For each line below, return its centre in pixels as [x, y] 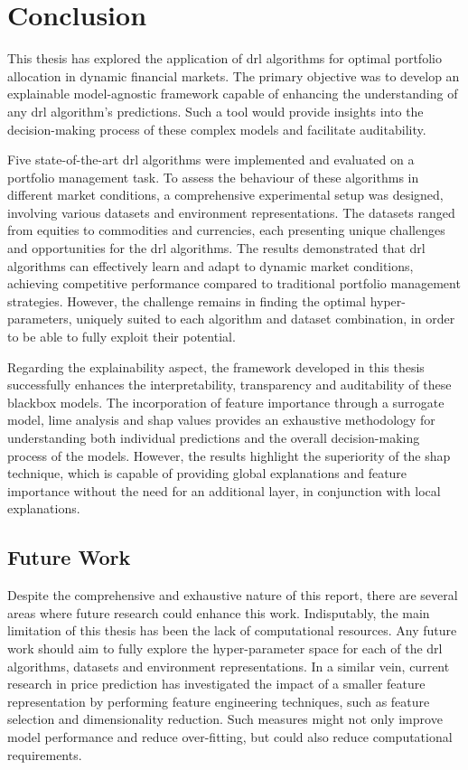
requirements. [45, 754]
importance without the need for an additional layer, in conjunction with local [224, 490]
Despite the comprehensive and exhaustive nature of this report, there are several [233, 595]
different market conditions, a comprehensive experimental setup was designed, [225, 195]
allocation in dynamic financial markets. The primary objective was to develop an [234, 75]
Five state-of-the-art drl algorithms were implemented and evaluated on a [211, 160]
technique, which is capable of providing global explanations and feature [207, 473]
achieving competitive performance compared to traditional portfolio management [234, 283]
